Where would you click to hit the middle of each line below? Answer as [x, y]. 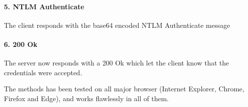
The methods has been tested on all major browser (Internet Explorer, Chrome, [124, 89]
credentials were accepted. [43, 72]
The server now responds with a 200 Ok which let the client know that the [117, 63]
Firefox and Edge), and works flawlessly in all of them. [86, 98]
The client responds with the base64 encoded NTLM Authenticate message [117, 25]
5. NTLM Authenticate [44, 6]
